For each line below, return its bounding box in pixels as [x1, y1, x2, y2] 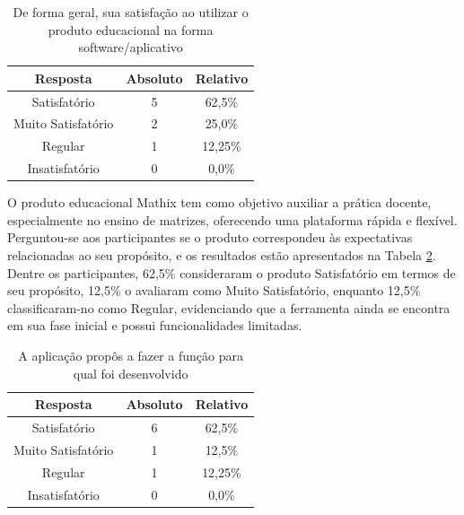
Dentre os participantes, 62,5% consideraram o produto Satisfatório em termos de [7, 263, 456, 282]
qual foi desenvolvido [73, 363, 188, 382]
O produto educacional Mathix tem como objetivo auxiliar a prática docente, [7, 193, 432, 212]
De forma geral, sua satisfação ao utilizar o [13, 3, 249, 21]
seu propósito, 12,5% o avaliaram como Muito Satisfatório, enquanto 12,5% [7, 281, 421, 300]
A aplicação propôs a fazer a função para [18, 346, 243, 364]
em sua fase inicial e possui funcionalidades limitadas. [7, 316, 302, 335]
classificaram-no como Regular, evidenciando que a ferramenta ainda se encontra [7, 298, 451, 317]
